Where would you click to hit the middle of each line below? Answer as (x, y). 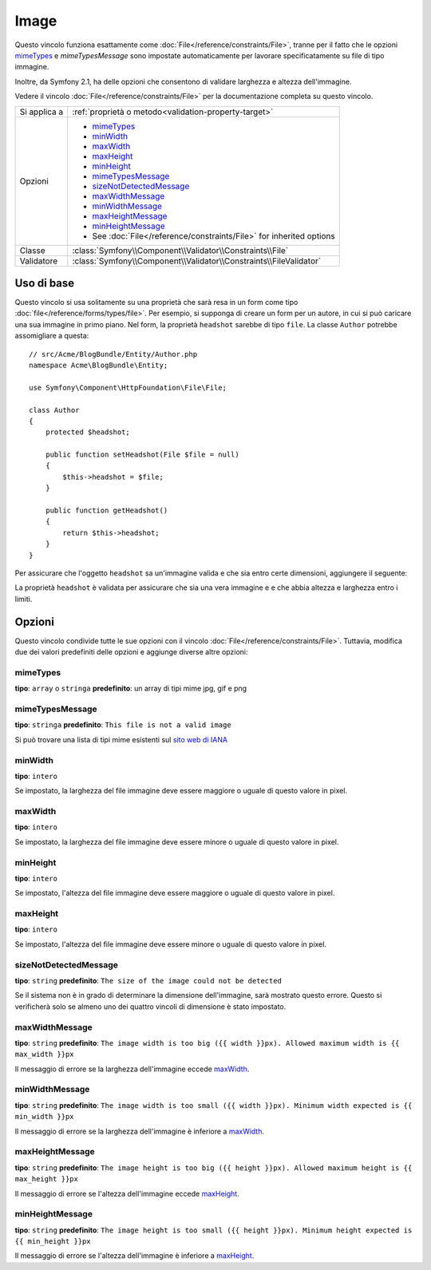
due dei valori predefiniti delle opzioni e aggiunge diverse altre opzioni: (131, 652)
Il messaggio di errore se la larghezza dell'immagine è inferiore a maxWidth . (140, 1131)
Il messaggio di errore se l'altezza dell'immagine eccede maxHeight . (127, 1193)
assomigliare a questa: (52, 336)
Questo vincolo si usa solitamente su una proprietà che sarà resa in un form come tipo (156, 303)
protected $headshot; (88, 432)
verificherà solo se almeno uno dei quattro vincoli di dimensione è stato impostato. (150, 1007)
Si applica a (42, 112)
